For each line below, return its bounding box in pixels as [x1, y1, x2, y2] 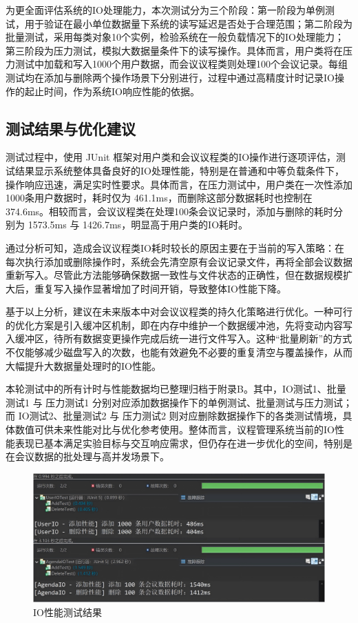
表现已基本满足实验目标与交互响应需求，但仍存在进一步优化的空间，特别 [14, 435, 343, 450]
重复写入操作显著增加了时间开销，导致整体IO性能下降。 [34, 281, 286, 295]
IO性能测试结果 [33, 604, 102, 619]
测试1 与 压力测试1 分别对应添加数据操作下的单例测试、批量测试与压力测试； [6, 395, 352, 409]
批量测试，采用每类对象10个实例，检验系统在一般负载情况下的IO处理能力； [6, 30, 344, 44]
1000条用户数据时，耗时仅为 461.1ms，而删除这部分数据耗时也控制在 [6, 190, 313, 205]
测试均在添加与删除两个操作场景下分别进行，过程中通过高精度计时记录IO [6, 70, 335, 84]
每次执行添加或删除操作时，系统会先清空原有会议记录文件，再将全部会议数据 [6, 254, 352, 268]
